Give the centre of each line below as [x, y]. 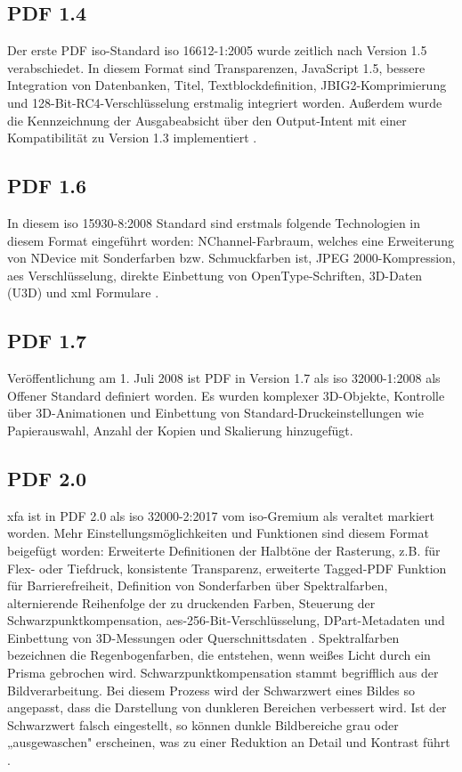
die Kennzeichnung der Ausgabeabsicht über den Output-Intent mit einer [207, 120]
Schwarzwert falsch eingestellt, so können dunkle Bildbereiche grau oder [203, 724]
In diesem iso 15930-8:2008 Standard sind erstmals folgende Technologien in [214, 222]
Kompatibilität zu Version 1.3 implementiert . [132, 138]
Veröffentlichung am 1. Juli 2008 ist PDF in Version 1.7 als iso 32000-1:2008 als [224, 378]
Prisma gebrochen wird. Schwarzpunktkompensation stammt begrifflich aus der [223, 673]
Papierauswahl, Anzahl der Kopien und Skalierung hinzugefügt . [180, 430]
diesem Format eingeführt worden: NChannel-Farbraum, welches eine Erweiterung [231, 240]
